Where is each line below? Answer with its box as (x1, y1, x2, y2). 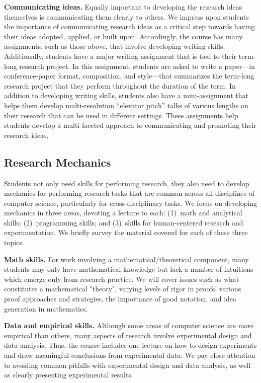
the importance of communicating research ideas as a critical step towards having (4, 21, 255, 32)
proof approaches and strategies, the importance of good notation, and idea (4, 293, 237, 304)
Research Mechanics (4, 154, 111, 170)
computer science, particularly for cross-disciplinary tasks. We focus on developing (4, 197, 257, 208)
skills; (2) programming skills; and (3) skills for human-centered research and (4, 217, 243, 227)
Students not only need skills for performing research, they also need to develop (4, 178, 249, 188)
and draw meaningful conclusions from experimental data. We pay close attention (4, 350, 255, 360)
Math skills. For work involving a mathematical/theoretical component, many (4, 254, 249, 264)
